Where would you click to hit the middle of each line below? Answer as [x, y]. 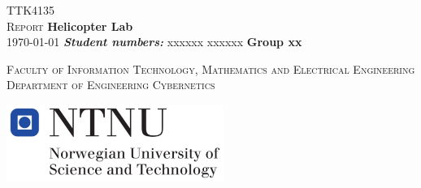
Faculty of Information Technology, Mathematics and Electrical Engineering [211, 68]
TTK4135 [31, 10]
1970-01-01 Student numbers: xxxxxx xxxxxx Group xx [154, 42]
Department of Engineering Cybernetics [111, 85]
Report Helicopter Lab [70, 26]
